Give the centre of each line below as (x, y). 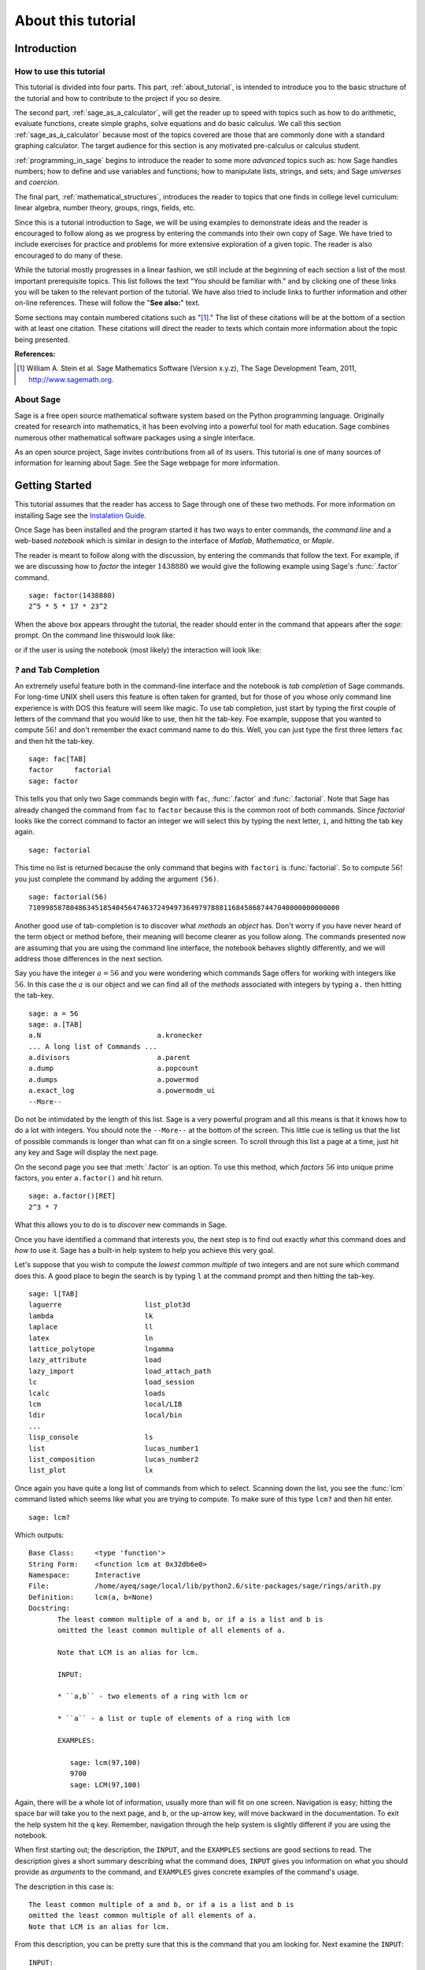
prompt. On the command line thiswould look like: (95, 635)
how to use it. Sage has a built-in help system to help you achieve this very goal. (145, 1250)
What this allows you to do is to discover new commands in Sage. (121, 1225)
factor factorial (70, 770)
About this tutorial (75, 20)
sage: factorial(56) (68, 897)
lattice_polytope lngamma (102, 1349)
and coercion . (37, 182)
